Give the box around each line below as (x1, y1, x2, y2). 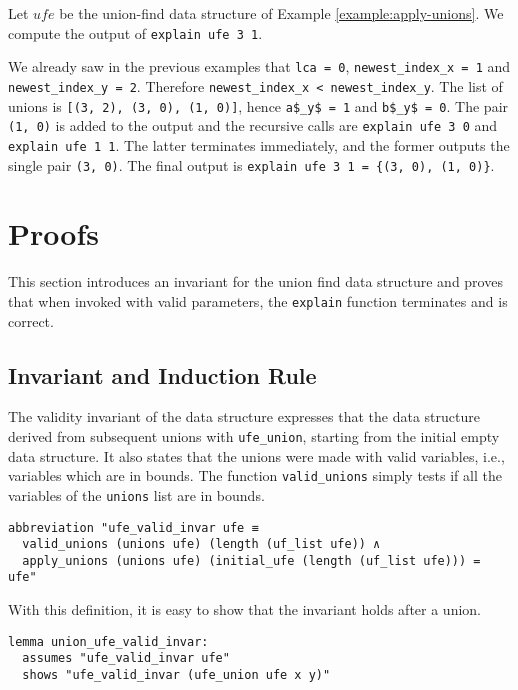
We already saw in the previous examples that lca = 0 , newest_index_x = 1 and (8, 56, 511, 77)
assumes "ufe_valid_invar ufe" (22, 651, 230, 666)
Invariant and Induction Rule (8, 359, 317, 390)
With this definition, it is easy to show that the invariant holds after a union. (8, 599, 482, 620)
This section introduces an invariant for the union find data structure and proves (8, 271, 503, 292)
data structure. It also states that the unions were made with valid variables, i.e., (8, 445, 505, 466)
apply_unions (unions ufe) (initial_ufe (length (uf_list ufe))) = (22, 553, 481, 568)
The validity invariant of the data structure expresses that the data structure (8, 406, 480, 427)
